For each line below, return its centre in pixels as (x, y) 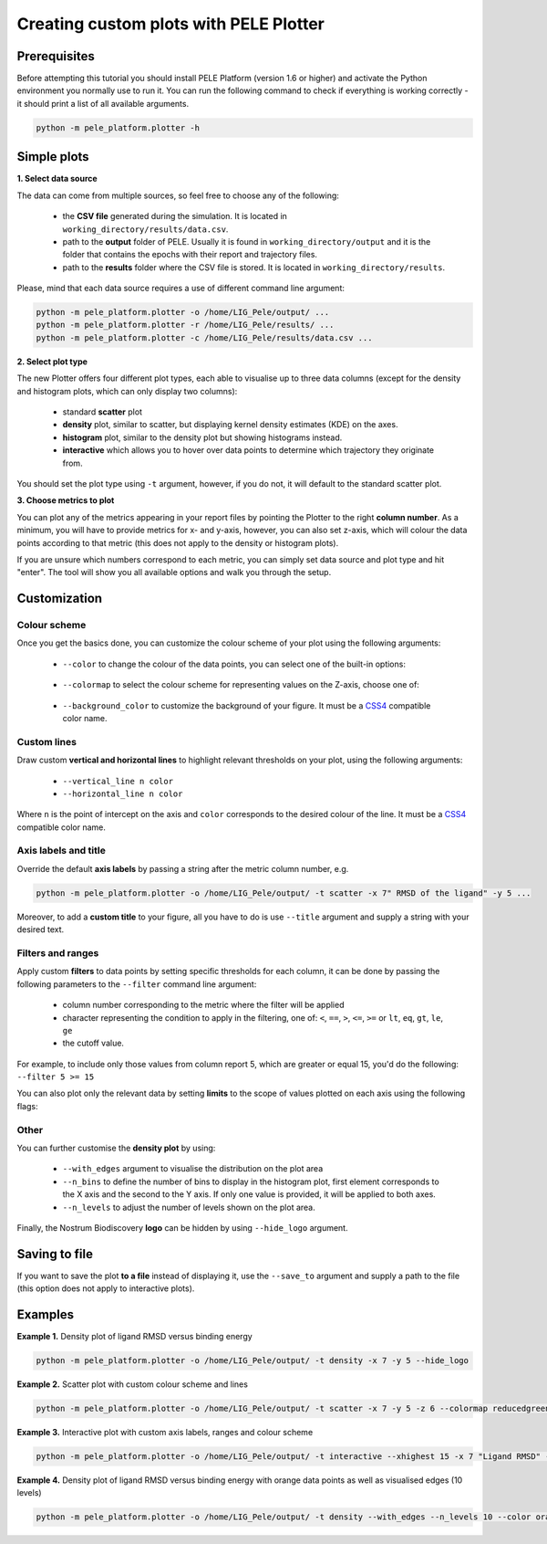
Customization (60, 599)
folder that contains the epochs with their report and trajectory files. (190, 255)
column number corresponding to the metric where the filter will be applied (203, 1005)
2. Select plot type (52, 362)
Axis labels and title (62, 851)
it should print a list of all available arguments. (103, 103)
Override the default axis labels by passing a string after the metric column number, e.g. (183, 868)
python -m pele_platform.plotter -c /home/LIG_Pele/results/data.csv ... (204, 337)
